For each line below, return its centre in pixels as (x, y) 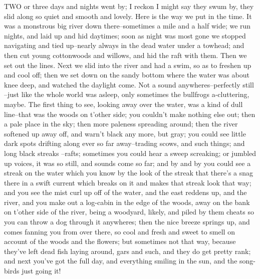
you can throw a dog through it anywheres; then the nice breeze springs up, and (127, 222)
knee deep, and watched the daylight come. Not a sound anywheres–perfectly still (129, 84)
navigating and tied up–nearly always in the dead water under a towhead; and (124, 45)
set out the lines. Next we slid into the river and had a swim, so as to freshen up (128, 65)
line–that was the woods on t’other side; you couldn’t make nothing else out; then (130, 114)
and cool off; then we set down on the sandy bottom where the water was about (127, 75)
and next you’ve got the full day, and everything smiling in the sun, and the (121, 261)
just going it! (41, 271)
